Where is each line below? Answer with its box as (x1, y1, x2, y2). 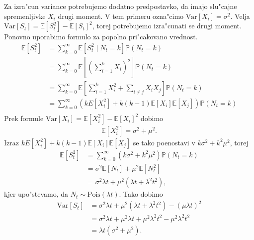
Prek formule (4, 113, 44, 123)
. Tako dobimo (119, 189, 163, 199)
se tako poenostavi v (133, 137, 195, 147)
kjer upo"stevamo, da (4, 189, 69, 199)
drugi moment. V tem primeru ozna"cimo (58, 10, 184, 21)
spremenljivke (4, 10, 46, 21)
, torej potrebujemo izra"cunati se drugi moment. (92, 20, 242, 31)
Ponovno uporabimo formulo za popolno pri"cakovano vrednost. (4, 31, 198, 42)
